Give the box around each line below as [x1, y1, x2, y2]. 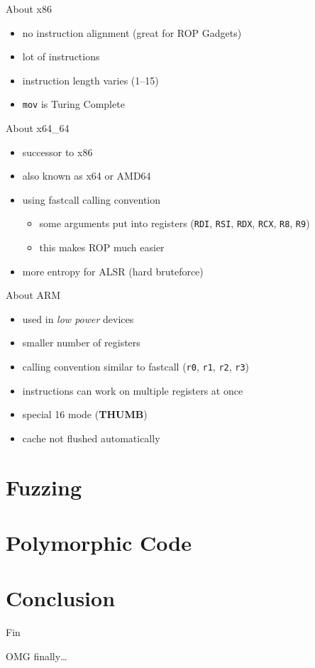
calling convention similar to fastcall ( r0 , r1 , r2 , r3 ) [22, 359, 250, 374]
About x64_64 [6, 121, 70, 136]
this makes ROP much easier [39, 240, 165, 255]
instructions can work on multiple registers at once [22, 383, 243, 398]
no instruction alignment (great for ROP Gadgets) [22, 25, 242, 40]
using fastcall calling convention [22, 192, 161, 207]
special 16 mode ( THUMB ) [22, 407, 148, 422]
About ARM [6, 288, 61, 302]
